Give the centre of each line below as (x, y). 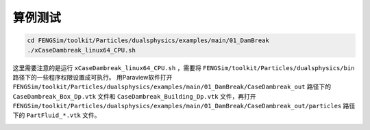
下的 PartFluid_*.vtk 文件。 (57, 115)
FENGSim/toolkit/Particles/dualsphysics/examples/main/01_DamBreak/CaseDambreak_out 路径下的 (172, 87)
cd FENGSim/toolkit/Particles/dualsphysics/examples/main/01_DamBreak (148, 40)
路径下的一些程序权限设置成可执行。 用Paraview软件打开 (92, 77)
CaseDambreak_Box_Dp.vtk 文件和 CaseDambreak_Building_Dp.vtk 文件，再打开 (134, 96)
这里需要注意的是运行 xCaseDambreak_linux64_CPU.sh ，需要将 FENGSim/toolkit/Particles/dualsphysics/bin (184, 67)
